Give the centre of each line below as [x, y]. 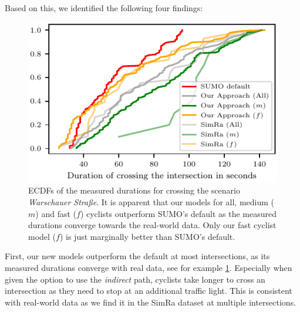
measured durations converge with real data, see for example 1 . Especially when [149, 267]
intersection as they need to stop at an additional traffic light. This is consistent [149, 291]
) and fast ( [56, 213]
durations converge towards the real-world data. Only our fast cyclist [152, 225]
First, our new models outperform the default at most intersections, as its [137, 256]
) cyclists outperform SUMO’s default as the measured [178, 213]
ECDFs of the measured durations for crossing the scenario [134, 190]
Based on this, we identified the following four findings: [104, 8]
